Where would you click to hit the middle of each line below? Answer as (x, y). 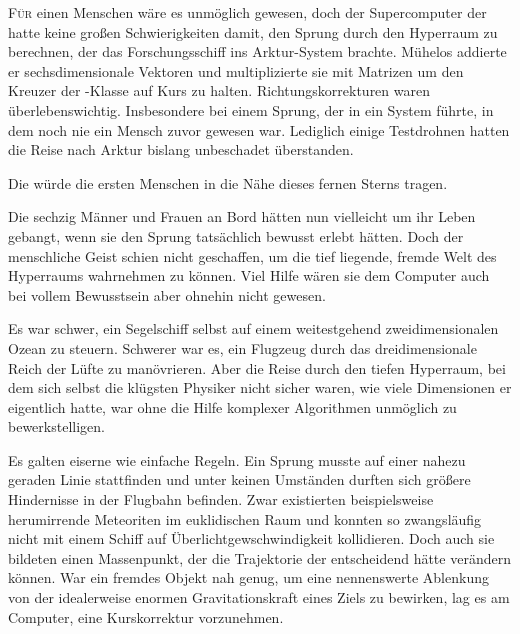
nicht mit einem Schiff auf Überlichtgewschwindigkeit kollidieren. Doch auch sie (251, 538)
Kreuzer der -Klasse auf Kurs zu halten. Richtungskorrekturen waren (219, 90)
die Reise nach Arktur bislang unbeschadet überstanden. (181, 149)
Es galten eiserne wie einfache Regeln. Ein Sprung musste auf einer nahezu (237, 459)
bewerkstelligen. (56, 426)
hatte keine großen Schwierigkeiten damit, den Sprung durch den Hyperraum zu (253, 31)
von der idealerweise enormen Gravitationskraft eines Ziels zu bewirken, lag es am (259, 597)
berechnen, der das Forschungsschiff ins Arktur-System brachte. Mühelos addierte (257, 51)
